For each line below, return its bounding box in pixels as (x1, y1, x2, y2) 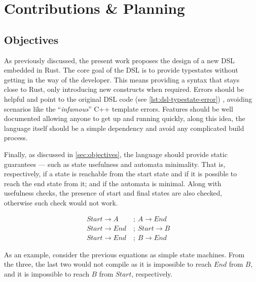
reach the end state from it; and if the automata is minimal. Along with (4, 178, 221, 188)
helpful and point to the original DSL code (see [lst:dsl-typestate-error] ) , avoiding (4, 93, 252, 104)
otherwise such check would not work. (4, 197, 118, 207)
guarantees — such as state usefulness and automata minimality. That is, (4, 159, 225, 169)
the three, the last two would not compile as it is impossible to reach (4, 259, 212, 269)
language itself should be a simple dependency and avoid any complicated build (4, 122, 244, 133)
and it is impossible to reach (4, 268, 89, 279)
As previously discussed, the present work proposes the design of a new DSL (4, 55, 235, 65)
